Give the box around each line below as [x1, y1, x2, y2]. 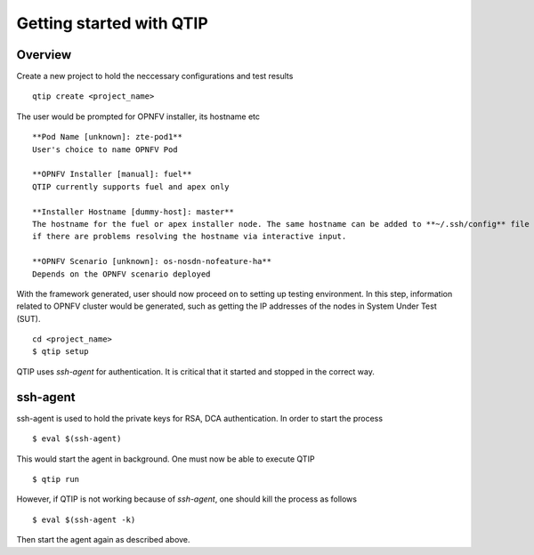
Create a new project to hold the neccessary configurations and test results [16, 71, 294, 82]
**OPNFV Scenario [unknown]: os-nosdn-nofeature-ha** [32, 256, 271, 267]
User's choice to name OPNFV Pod [32, 144, 178, 155]
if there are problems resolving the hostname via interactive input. [32, 231, 347, 242]
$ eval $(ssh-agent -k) [32, 514, 136, 525]
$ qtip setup [32, 347, 89, 357]
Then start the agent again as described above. [16, 535, 190, 545]
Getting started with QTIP [16, 13, 208, 33]
